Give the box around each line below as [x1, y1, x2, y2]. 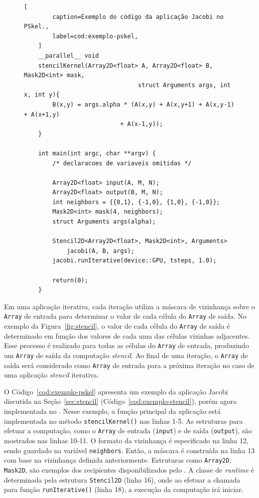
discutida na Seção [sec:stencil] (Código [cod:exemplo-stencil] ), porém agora [4, 396, 237, 406]
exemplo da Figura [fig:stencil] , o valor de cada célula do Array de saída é [4, 321, 230, 331]
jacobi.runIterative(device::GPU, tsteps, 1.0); [52, 257, 217, 264]
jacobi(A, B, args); [66, 247, 134, 254]
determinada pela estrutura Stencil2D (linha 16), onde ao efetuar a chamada [4, 474, 241, 485]
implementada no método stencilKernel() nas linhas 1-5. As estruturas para [4, 415, 243, 426]
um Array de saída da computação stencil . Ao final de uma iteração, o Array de [4, 350, 248, 360]
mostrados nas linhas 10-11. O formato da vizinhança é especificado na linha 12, [4, 435, 249, 445]
